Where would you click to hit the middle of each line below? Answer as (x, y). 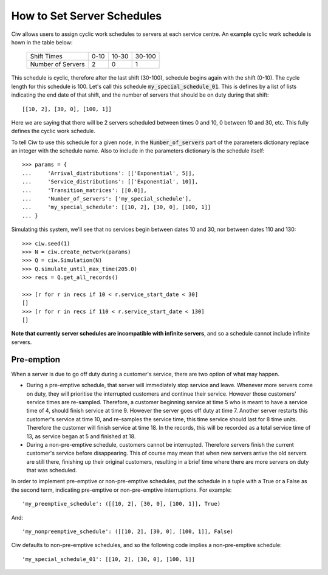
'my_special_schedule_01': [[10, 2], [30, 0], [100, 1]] (109, 559)
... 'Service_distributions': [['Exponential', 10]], (110, 182)
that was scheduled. (52, 470)
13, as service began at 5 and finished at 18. (81, 436)
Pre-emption (36, 360)
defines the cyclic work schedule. (53, 131)
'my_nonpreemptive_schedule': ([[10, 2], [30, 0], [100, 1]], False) (128, 532)
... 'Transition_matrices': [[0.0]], (84, 190)
